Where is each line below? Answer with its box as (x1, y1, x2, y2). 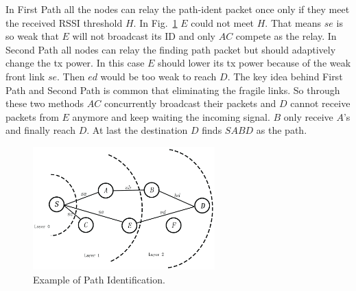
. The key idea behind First (227, 69, 343, 83)
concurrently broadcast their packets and (104, 96, 276, 110)
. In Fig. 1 (133, 15, 178, 30)
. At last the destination (86, 123, 188, 137)
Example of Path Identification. (33, 272, 165, 286)
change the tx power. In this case (5, 56, 145, 70)
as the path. (256, 123, 307, 137)
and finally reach (5, 123, 75, 137)
